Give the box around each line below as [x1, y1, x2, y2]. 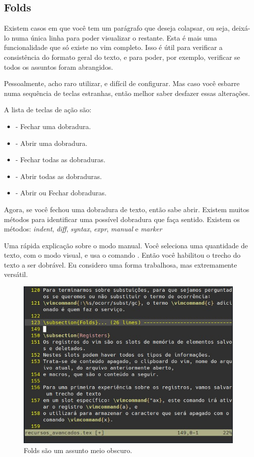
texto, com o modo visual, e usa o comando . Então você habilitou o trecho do [4, 250, 241, 260]
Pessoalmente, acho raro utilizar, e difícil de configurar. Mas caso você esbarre [4, 78, 240, 89]
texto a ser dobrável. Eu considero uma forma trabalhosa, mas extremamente [4, 259, 237, 270]
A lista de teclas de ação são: [4, 104, 92, 115]
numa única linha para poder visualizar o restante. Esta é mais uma [11, 32, 217, 43]
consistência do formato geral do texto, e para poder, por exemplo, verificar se [4, 51, 240, 62]
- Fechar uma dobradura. [15, 121, 91, 131]
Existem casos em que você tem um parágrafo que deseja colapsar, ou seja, [4, 23, 230, 33]
